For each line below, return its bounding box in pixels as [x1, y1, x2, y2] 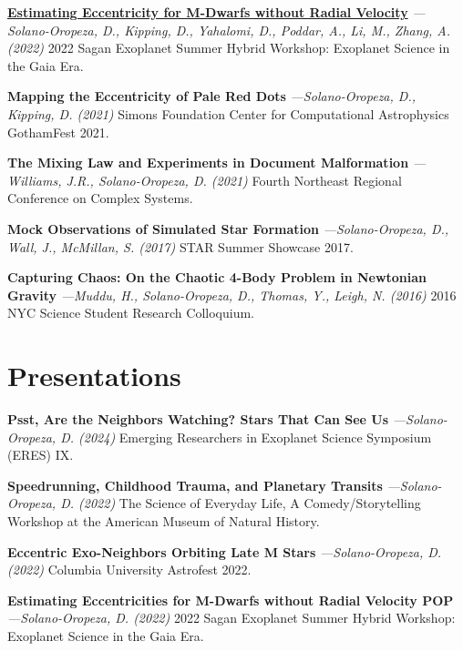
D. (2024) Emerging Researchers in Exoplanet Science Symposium [60, 427, 432, 446]
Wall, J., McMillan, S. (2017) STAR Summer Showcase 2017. [7, 237, 354, 256]
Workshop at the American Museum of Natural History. [7, 512, 320, 530]
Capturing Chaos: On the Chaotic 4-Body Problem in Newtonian [7, 268, 427, 287]
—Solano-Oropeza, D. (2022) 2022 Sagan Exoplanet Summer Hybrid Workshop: [7, 608, 456, 627]
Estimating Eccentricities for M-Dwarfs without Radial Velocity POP [7, 590, 454, 609]
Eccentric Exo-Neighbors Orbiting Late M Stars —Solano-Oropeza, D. [7, 542, 442, 561]
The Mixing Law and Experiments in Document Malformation [7, 153, 409, 172]
